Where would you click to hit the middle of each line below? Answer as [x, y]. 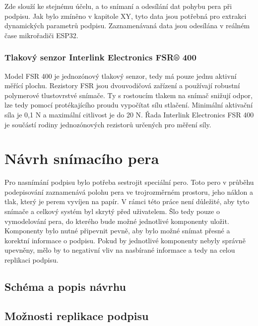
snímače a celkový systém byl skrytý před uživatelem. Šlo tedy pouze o [112, 211]
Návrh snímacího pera [82, 158]
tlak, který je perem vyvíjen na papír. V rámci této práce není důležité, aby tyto [127, 201]
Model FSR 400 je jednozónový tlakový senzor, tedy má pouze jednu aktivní [121, 76]
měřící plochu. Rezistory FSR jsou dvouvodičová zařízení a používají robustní [122, 85]
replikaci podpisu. [32, 260]
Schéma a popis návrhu [65, 287]
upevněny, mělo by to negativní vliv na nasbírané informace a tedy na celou [120, 250]
